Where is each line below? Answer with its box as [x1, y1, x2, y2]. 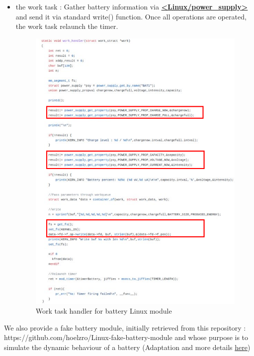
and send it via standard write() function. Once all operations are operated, [15, 11, 247, 21]
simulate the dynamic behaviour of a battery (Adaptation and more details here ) [4, 342, 251, 353]
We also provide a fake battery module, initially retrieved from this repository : [4, 322, 246, 333]
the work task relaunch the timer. [15, 21, 118, 31]
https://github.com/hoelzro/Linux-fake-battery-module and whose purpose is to [4, 332, 249, 343]
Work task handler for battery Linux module [35, 306, 172, 316]
